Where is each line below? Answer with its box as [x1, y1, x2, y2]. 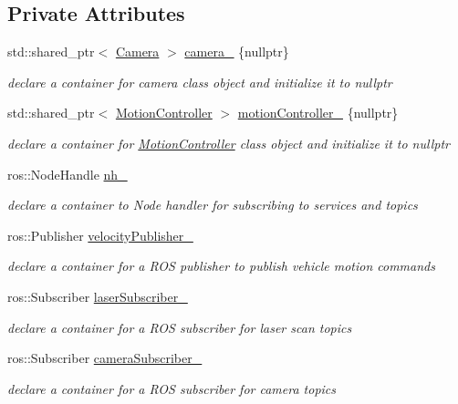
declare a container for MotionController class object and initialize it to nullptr [7, 133, 450, 152]
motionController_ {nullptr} [237, 103, 399, 122]
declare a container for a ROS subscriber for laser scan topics [7, 317, 352, 337]
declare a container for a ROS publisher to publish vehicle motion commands [7, 256, 435, 275]
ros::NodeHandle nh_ [7, 164, 128, 183]
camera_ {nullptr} [184, 42, 289, 61]
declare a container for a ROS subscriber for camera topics [7, 378, 337, 398]
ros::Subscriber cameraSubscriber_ [7, 348, 203, 368]
